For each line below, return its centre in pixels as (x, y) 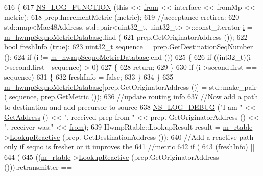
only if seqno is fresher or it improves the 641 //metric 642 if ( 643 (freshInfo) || (129, 147)
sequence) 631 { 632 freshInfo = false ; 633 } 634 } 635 (89, 77)
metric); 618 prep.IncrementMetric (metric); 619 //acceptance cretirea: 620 (122, 17)
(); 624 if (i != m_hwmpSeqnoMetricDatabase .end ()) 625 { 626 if (108, 56)
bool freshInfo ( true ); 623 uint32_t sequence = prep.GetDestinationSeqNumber (129, 47)
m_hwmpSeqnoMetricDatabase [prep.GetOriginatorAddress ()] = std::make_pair (130, 86)
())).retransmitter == (38, 167)
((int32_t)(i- (233, 56)
